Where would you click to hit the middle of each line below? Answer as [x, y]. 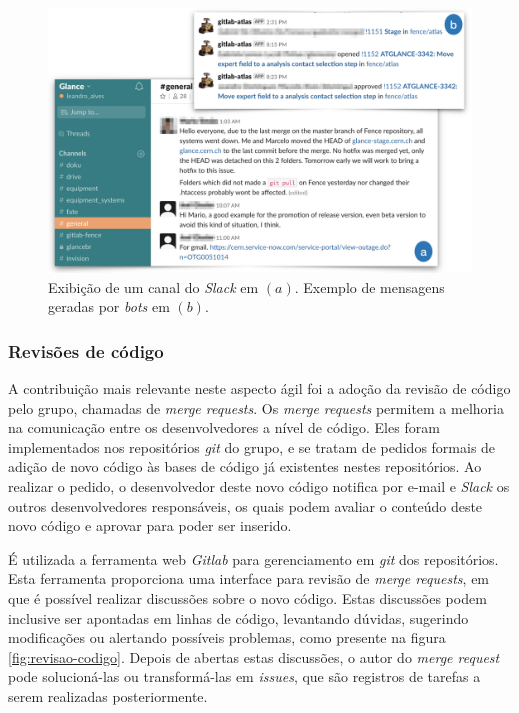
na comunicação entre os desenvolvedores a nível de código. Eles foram [224, 427]
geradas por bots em [109, 306]
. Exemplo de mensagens [369, 286]
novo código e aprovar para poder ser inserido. [150, 525]
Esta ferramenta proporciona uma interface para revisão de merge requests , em [249, 578]
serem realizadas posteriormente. [108, 695]
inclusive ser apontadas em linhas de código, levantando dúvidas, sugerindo [238, 617]
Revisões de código [86, 350]
